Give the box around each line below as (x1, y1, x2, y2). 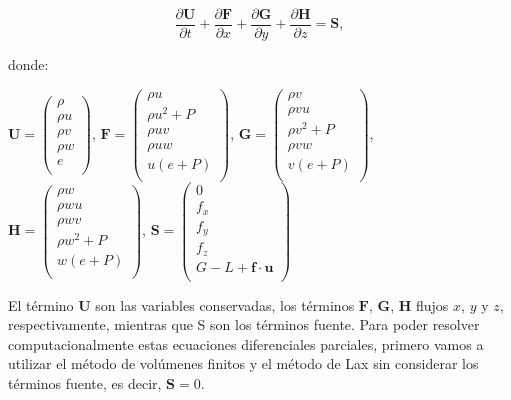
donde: (8, 54, 49, 75)
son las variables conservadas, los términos (95, 294, 355, 315)
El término (8, 294, 74, 315)
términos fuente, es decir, (8, 373, 162, 393)
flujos (416, 294, 449, 315)
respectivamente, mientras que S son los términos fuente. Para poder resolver (8, 314, 480, 335)
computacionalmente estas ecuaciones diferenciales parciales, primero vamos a (8, 333, 484, 354)
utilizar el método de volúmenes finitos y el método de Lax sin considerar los (8, 353, 479, 374)
